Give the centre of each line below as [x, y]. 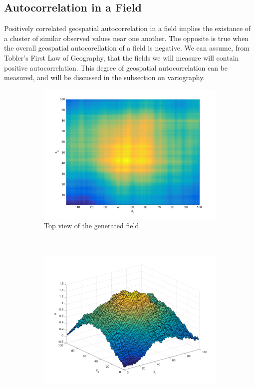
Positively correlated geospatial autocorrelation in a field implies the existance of [127, 28]
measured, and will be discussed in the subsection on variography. [105, 77]
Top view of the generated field [92, 226]
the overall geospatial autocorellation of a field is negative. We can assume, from [127, 48]
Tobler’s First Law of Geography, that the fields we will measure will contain [122, 57]
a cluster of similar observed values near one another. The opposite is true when [127, 38]
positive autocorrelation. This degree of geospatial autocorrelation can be [116, 67]
